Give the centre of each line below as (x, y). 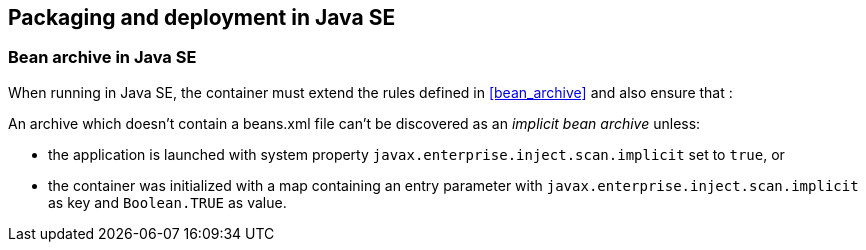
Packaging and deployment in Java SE (202, 17)
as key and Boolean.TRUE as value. (167, 202)
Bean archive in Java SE (102, 57)
